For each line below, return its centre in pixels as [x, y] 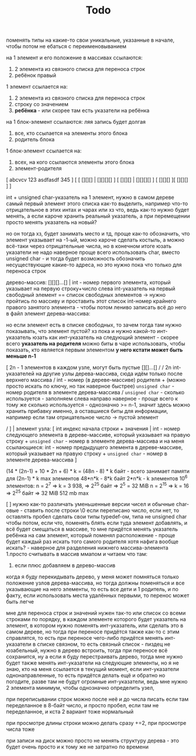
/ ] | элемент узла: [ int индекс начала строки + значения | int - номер [93, 429]
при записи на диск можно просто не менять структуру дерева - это [93, 741]
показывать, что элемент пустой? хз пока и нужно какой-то [81, 331]
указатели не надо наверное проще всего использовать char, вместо [93, 252]
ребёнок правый [35, 75]
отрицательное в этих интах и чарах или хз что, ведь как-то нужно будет [98, 210]
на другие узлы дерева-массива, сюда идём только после [109, 374]
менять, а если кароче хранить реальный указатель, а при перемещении [98, 216]
